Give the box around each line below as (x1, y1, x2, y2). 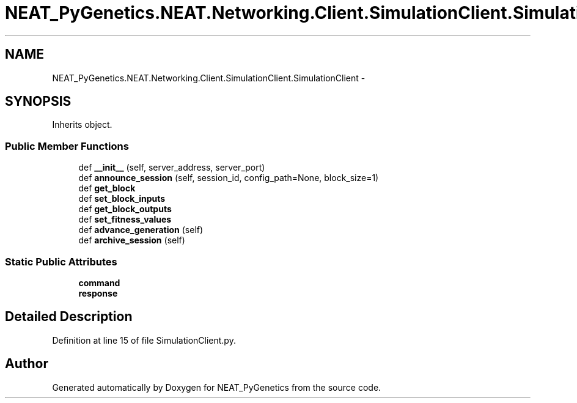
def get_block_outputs (78, 204, 172, 215)
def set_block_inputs (78, 193, 166, 204)
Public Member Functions (5, 139, 129, 152)
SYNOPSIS (5, 94, 72, 109)
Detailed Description (5, 309, 133, 325)
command (78, 277, 120, 288)
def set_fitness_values (78, 214, 172, 225)
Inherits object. (52, 119, 112, 130)
